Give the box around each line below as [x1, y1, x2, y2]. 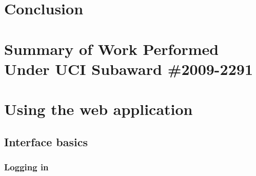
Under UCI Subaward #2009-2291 [4, 58, 253, 79]
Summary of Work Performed [4, 38, 219, 59]
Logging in [4, 161, 49, 173]
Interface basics [4, 133, 88, 149]
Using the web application [4, 99, 193, 120]
